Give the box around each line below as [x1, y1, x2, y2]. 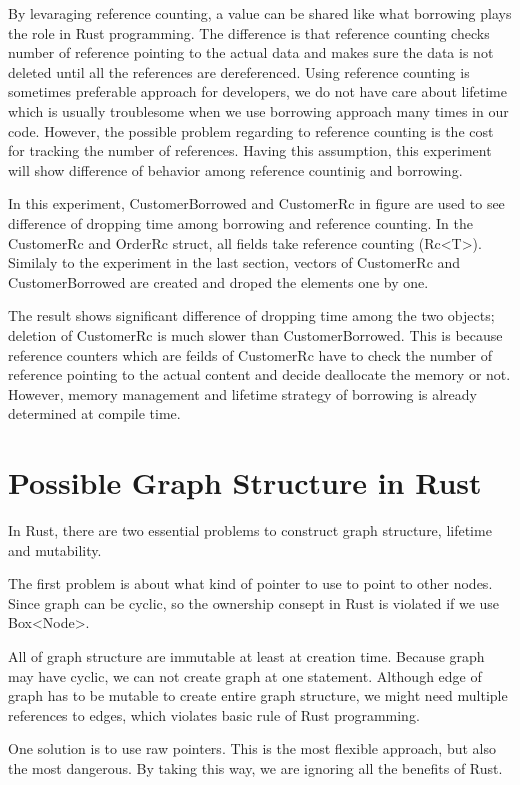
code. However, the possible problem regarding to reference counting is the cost [8, 120, 494, 141]
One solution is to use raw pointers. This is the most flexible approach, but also [8, 738, 496, 759]
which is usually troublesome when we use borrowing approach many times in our [8, 100, 509, 121]
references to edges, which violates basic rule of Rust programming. [8, 704, 420, 725]
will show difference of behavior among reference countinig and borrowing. [8, 159, 463, 180]
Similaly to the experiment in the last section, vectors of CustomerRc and [8, 252, 461, 273]
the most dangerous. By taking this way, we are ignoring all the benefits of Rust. [8, 757, 503, 778]
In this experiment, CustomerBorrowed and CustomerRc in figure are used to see [8, 193, 505, 214]
